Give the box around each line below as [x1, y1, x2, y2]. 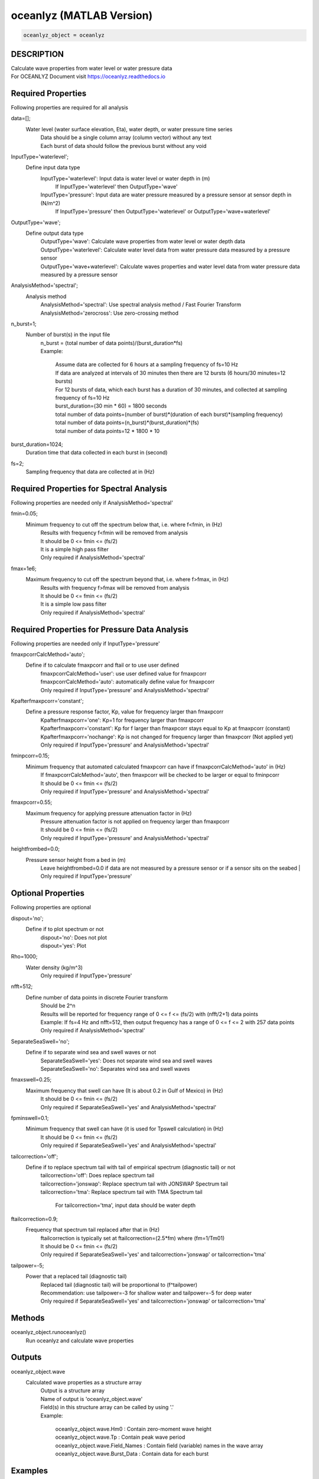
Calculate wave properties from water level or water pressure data [11, 64, 172, 72]
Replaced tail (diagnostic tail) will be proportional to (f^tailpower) [40, 1281, 198, 1288]
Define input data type [25, 164, 80, 171]
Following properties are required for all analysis [11, 104, 128, 111]
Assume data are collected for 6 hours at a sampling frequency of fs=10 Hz [55, 361, 239, 368]
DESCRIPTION [11, 49, 64, 59]
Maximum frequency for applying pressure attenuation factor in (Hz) [25, 809, 192, 816]
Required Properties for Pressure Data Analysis [11, 624, 189, 634]
